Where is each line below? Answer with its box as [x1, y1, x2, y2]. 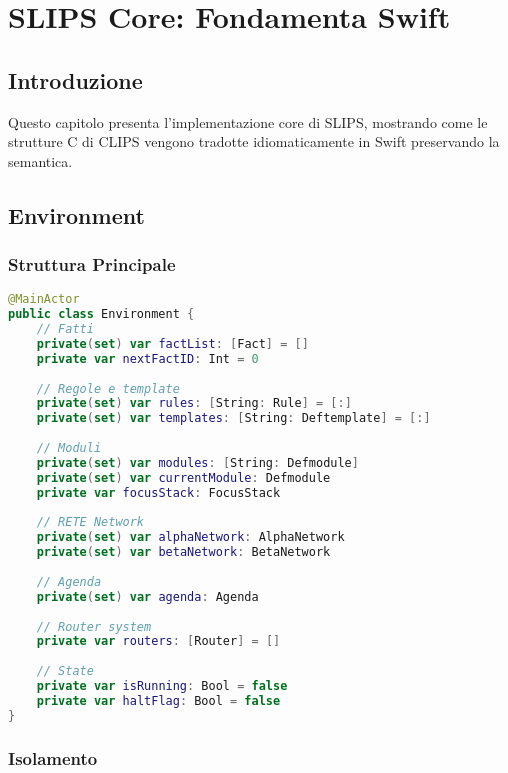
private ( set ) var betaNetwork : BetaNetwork [36, 545, 331, 560]
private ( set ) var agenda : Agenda [36, 589, 259, 604]
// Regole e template [36, 381, 180, 396]
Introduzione [8, 64, 143, 95]
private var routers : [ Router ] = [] [36, 634, 281, 649]
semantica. [8, 150, 73, 171]
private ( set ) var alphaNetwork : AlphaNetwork [36, 530, 345, 545]
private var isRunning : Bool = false [36, 679, 288, 694]
